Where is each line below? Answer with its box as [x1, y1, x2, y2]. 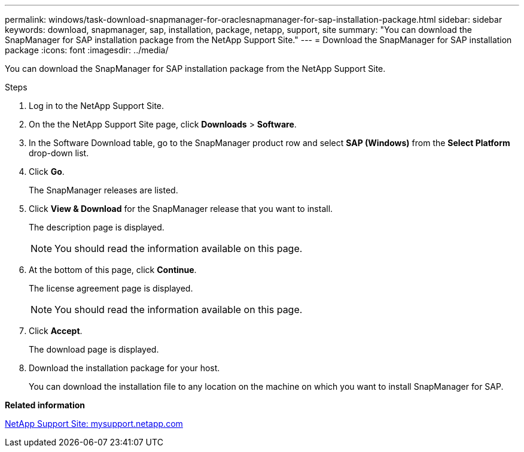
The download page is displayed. [29, 344, 159, 354]
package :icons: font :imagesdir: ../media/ [5, 45, 169, 55]
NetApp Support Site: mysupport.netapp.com [5, 418, 183, 429]
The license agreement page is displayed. [29, 283, 193, 293]
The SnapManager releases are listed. [29, 185, 178, 195]
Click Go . [29, 166, 65, 177]
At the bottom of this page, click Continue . [29, 265, 197, 275]
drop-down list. [29, 148, 89, 158]
